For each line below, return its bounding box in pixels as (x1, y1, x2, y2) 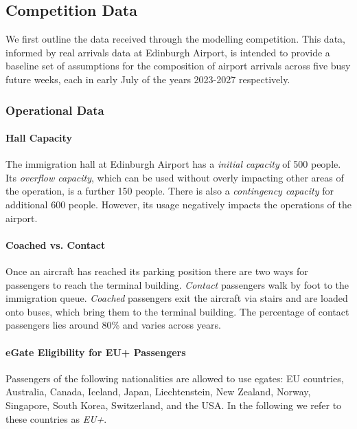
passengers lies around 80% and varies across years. (5, 318, 221, 332)
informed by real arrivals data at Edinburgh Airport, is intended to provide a (5, 45, 330, 59)
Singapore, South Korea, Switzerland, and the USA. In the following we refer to (5, 397, 342, 412)
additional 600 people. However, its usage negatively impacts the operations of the (5, 197, 352, 211)
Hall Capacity (5, 131, 72, 145)
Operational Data (5, 101, 104, 118)
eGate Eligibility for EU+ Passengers (5, 344, 186, 359)
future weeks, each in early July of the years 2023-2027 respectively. (5, 71, 290, 86)
